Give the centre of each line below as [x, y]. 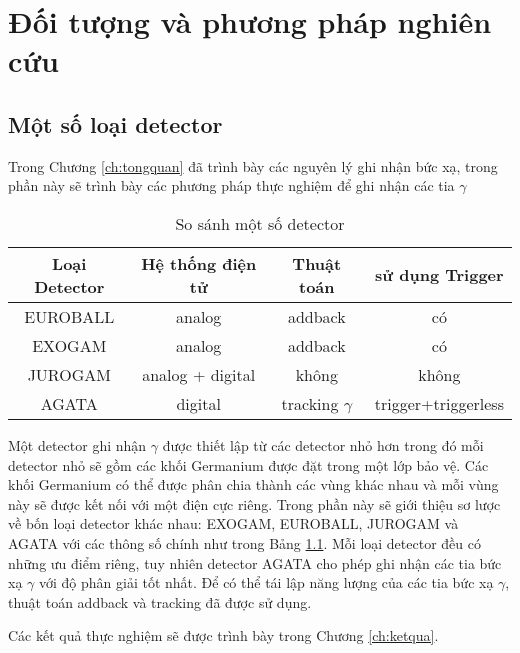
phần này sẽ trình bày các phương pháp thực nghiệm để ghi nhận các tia [231, 185]
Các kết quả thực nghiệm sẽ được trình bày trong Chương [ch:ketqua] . [223, 635]
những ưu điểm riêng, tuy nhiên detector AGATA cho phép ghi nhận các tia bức [255, 562]
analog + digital [199, 374]
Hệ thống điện [199, 263]
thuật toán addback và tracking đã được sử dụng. [160, 601]
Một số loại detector [115, 123]
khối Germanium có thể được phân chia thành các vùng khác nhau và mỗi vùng [253, 484]
